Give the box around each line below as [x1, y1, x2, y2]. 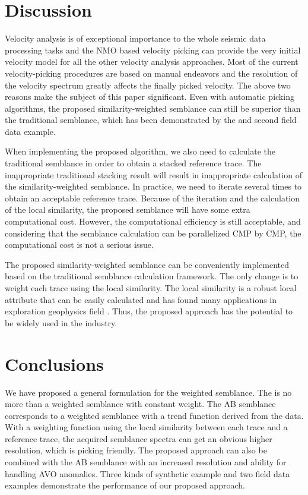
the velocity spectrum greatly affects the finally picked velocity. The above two [5, 78, 291, 91]
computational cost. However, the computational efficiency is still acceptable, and [5, 215, 301, 228]
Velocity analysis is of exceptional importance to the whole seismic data [5, 32, 266, 45]
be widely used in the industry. [5, 316, 118, 329]
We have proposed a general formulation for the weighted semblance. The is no [5, 386, 292, 398]
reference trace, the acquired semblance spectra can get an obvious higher [5, 432, 272, 444]
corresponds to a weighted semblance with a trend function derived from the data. [5, 409, 304, 421]
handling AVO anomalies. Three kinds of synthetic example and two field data [5, 467, 290, 480]
